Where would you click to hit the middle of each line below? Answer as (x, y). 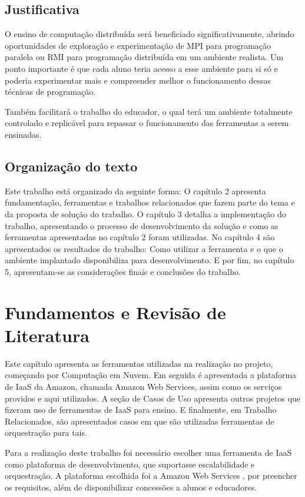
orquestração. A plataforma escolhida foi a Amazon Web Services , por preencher (151, 476)
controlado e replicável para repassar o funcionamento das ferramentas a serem (147, 123)
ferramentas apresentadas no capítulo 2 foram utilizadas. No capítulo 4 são (140, 237)
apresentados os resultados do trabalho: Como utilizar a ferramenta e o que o (144, 248)
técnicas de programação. (50, 92)
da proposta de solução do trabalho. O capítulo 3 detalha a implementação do (145, 213)
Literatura (47, 335)
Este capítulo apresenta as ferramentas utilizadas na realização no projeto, (139, 363)
